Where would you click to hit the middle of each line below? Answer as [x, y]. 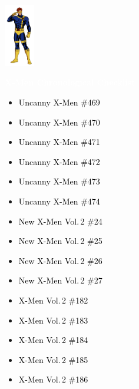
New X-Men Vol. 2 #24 [60, 221]
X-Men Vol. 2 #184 [53, 340]
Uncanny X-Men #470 [59, 122]
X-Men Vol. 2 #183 [53, 320]
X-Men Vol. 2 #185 [53, 359]
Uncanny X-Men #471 [59, 142]
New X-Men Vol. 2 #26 [60, 260]
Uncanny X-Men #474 [59, 201]
